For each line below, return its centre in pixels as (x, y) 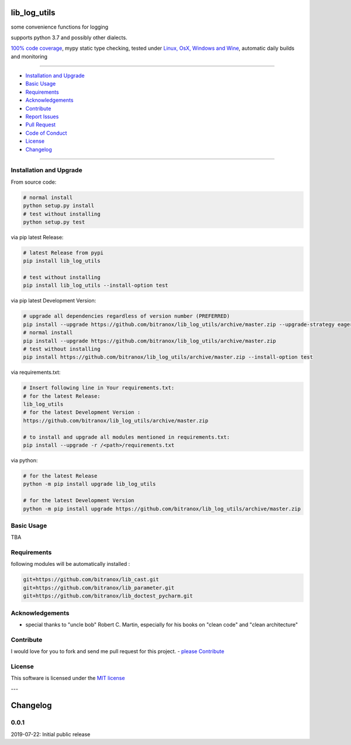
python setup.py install (59, 206)
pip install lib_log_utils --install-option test (96, 286)
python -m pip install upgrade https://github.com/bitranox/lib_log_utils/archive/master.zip (162, 509)
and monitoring (29, 56)
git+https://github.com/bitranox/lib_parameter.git (99, 588)
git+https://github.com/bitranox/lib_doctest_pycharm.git (108, 596)
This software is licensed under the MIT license (68, 678)
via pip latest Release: (37, 237)
